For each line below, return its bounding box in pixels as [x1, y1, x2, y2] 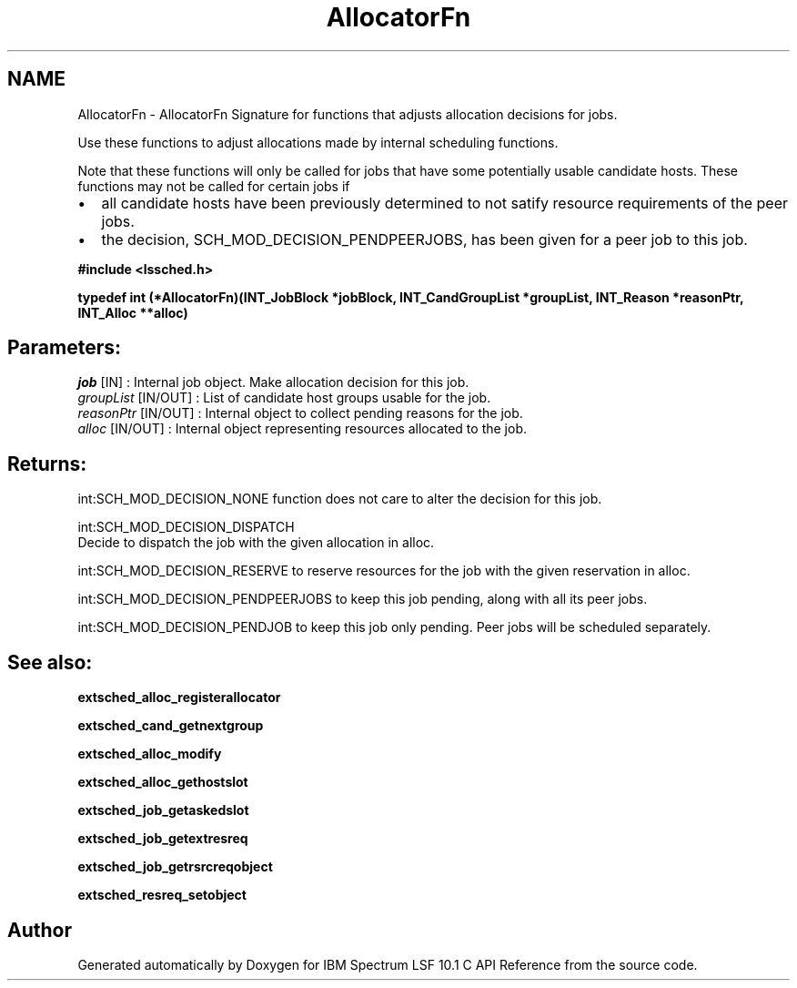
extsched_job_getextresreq [77, 830, 248, 847]
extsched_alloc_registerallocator [77, 689, 281, 706]
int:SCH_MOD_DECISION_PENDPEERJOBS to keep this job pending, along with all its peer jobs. [77, 591, 648, 607]
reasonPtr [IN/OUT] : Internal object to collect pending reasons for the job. [77, 405, 523, 422]
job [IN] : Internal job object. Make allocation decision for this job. [77, 374, 469, 391]
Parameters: [7, 336, 121, 360]
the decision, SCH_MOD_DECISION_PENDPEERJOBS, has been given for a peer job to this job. [101, 229, 748, 249]
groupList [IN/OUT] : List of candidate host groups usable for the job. [77, 390, 491, 406]
